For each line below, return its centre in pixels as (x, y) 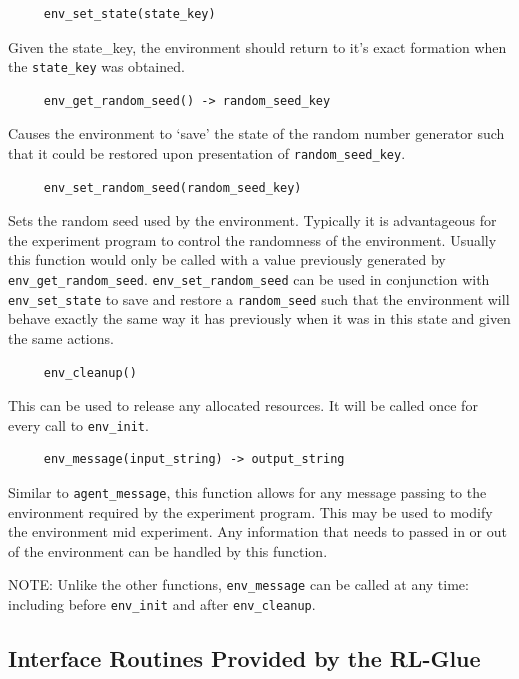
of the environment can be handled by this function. (168, 550)
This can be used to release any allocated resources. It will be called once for (243, 405)
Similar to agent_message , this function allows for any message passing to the (247, 492)
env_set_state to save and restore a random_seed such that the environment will (259, 298)
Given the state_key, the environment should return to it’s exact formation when (257, 46)
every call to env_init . (78, 424)
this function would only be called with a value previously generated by (227, 259)
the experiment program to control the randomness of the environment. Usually (252, 239)
